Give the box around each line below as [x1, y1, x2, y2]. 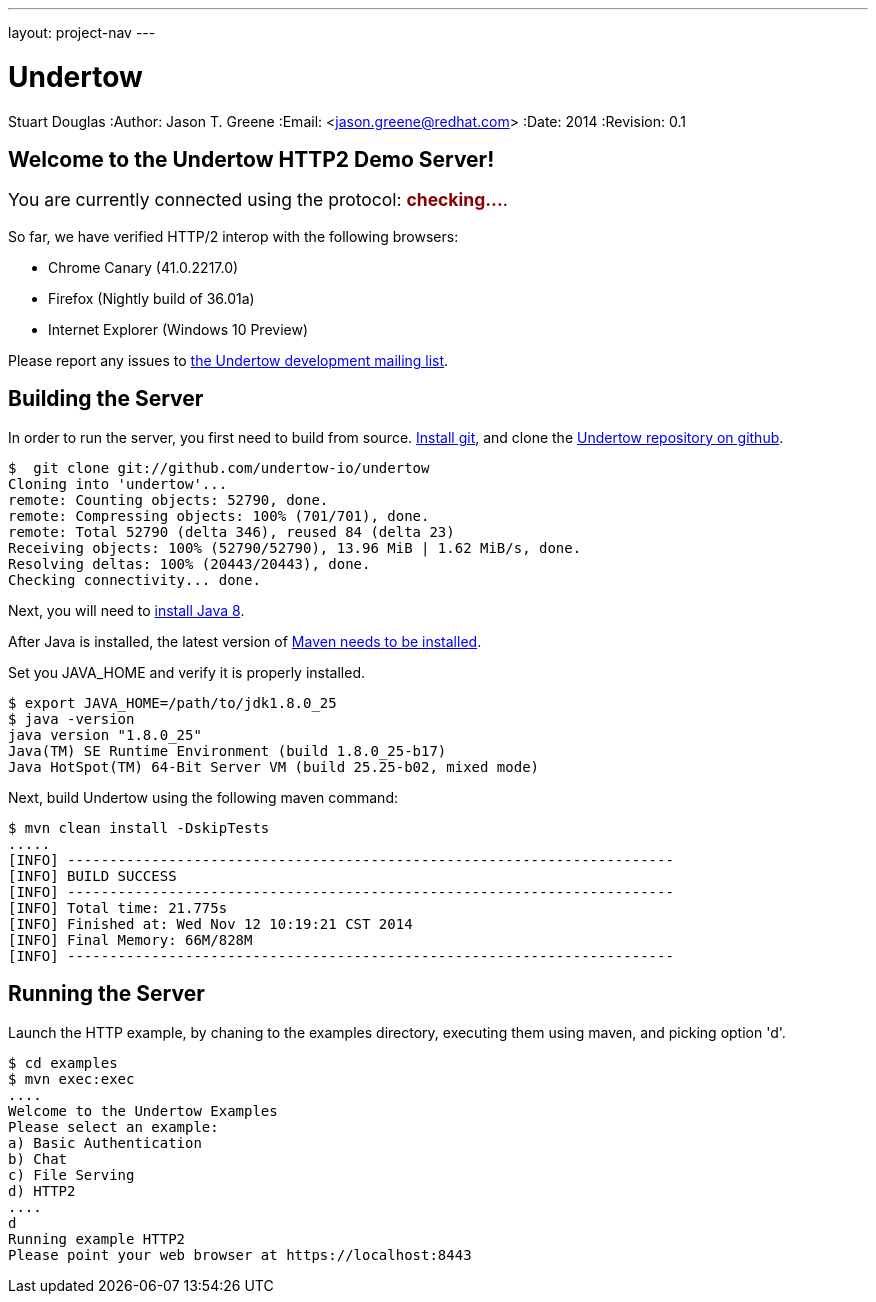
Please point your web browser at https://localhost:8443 [8, 1246, 472, 1263]
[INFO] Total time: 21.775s [8, 899, 228, 916]
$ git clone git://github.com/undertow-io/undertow [8, 459, 430, 476]
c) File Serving [8, 1166, 135, 1183]
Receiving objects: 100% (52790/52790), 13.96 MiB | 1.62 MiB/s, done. [8, 539, 582, 556]
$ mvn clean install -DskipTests [8, 819, 270, 836]
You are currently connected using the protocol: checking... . [8, 189, 508, 211]
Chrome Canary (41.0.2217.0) [48, 258, 239, 276]
